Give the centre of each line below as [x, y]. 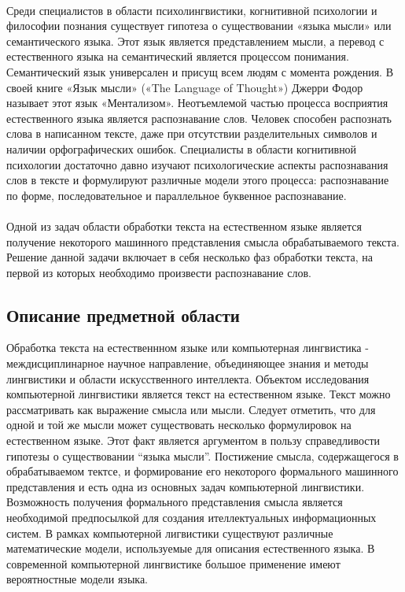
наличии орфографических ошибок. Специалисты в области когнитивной [182, 148]
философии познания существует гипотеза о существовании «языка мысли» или [199, 26]
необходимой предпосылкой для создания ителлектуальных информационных [191, 518]
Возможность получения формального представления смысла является [175, 502]
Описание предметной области [123, 314]
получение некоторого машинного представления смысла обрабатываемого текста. [203, 241]
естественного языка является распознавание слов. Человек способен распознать [199, 118]
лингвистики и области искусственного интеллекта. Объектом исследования [188, 378]
